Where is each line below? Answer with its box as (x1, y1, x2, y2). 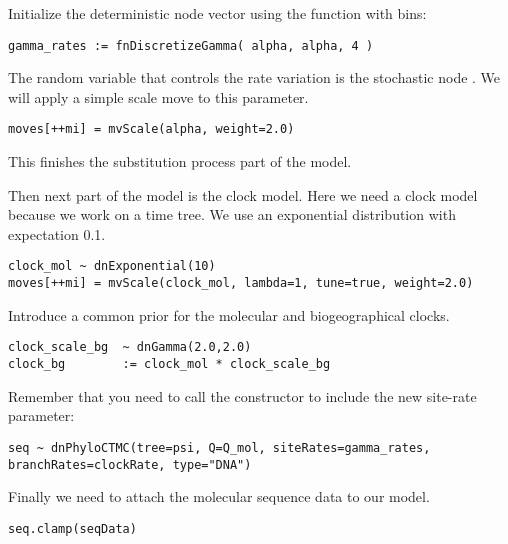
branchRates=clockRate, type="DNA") (8, 457, 252, 472)
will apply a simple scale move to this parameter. (8, 86, 309, 107)
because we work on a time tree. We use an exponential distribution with (8, 204, 456, 225)
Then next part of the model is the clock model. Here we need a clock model (8, 184, 478, 205)
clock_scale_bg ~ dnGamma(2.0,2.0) (8, 340, 252, 355)
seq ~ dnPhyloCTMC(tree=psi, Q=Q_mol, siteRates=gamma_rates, (8, 440, 431, 455)
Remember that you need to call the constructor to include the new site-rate (8, 385, 477, 406)
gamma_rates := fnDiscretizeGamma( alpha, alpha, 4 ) (8, 38, 374, 53)
